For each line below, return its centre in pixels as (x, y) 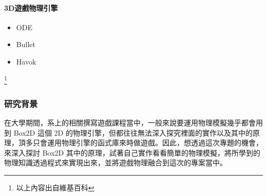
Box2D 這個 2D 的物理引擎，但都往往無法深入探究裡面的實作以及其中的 (133, 132)
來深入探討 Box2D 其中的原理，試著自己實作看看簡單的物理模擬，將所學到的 (132, 152)
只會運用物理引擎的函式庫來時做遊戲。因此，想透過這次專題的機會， (148, 143)
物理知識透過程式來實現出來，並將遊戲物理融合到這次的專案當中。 (116, 162)
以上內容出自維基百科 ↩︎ (55, 188)
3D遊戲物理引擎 (31, 7)
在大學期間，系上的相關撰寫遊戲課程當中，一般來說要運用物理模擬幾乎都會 (130, 123)
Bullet (26, 44)
